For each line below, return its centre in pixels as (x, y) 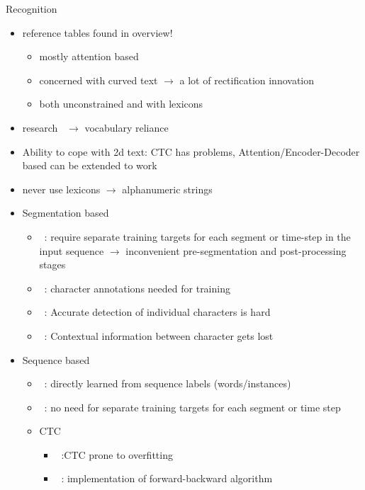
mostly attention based (89, 56)
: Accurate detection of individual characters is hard (157, 312)
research (40, 127)
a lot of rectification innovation (247, 80)
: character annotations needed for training (137, 288)
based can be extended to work (90, 165)
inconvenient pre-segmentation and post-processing (236, 250)
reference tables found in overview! (97, 32)
